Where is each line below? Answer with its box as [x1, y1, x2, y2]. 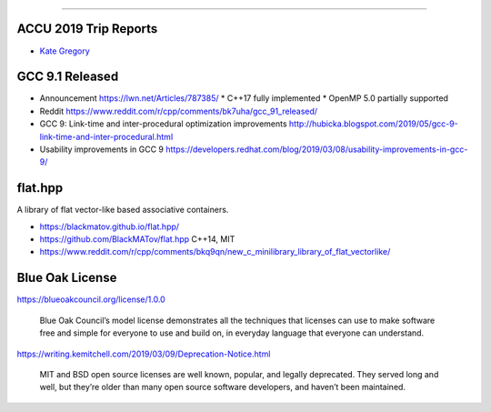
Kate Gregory [39, 45, 90, 56]
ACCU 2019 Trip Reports [16, 21, 158, 36]
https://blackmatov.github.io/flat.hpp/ [39, 221, 180, 232]
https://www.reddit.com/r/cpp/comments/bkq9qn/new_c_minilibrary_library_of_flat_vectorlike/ [39, 246, 391, 257]
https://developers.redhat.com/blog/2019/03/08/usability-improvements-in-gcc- [165, 144, 468, 155]
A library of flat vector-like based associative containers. [16, 205, 229, 216]
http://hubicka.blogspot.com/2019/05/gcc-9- [288, 118, 458, 129]
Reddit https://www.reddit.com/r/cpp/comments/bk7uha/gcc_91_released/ [39, 106, 318, 116]
